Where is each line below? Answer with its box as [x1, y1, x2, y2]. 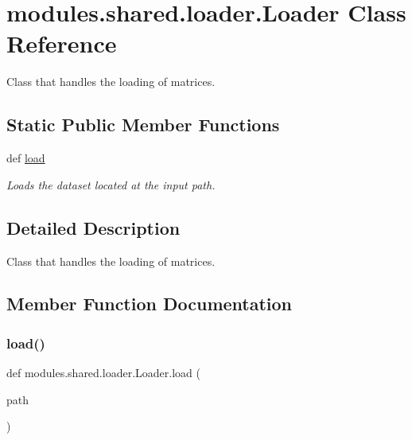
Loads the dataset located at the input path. [6, 176, 216, 193]
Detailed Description [6, 215, 181, 239]
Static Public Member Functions [6, 112, 280, 137]
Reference [6, 27, 117, 60]
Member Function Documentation [6, 291, 293, 316]
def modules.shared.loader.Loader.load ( [6, 364, 200, 381]
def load [6, 150, 45, 166]
